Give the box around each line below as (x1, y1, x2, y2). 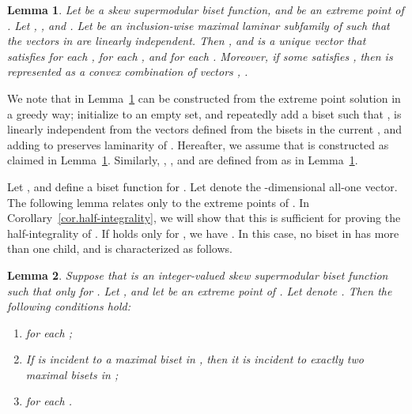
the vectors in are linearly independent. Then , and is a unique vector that (7, 32, 366, 49)
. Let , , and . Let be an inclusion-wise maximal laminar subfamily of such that (7, 17, 390, 33)
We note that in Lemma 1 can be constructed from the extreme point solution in (7, 89, 401, 106)
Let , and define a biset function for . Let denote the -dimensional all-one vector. (7, 178, 398, 194)
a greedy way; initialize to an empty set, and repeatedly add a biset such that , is (7, 105, 402, 122)
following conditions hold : (7, 298, 131, 314)
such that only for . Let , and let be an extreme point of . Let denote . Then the (7, 282, 392, 299)
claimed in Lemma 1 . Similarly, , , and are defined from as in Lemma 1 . (7, 152, 358, 168)
